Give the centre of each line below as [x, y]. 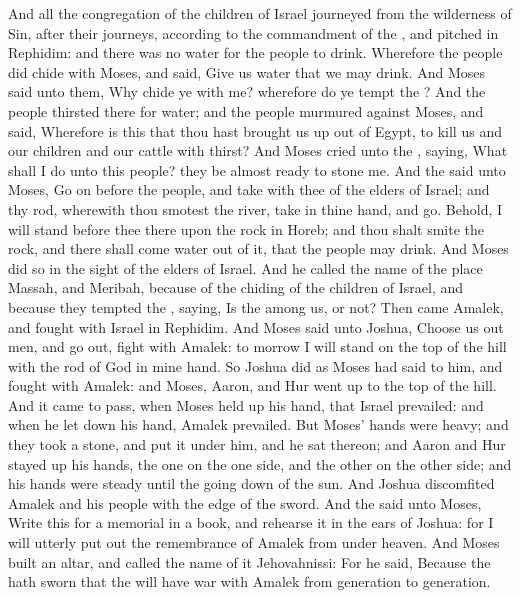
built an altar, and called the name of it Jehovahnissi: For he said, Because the [249, 561]
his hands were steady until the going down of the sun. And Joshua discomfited [251, 483]
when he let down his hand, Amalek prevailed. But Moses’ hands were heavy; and [258, 424]
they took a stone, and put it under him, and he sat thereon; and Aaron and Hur [257, 444]
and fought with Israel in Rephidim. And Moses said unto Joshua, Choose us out [256, 326]
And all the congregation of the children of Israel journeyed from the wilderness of [260, 13]
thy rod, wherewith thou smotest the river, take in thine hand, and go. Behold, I [255, 208]
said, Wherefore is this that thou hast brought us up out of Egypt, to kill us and [255, 130]
